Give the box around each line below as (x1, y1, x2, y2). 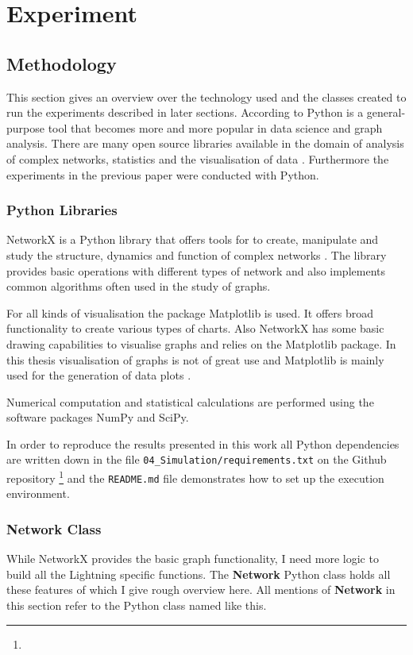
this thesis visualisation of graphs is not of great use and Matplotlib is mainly (6, 351, 384, 368)
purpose (6, 119, 44, 136)
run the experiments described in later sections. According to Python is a (6, 104, 364, 121)
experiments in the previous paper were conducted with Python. (6, 166, 319, 183)
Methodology (6, 51, 117, 75)
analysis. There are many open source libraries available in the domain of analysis (6, 135, 404, 152)
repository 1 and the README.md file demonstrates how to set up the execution (6, 468, 384, 486)
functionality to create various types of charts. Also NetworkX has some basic (6, 320, 384, 337)
